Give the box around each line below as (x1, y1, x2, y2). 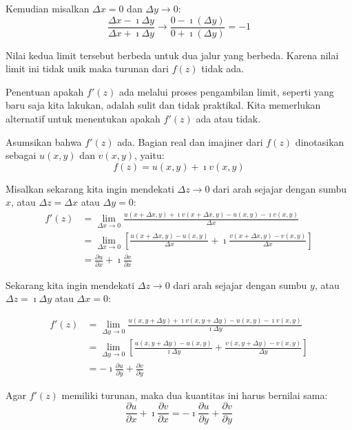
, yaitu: (134, 148, 165, 162)
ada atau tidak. (196, 111, 261, 126)
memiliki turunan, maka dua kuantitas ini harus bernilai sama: (61, 387, 328, 402)
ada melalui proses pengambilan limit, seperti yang (118, 84, 334, 98)
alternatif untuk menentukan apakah (6, 111, 161, 126)
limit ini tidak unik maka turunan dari (6, 61, 169, 76)
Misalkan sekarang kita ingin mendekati (6, 181, 174, 195)
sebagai (6, 148, 37, 162)
